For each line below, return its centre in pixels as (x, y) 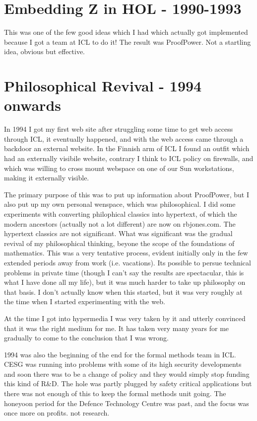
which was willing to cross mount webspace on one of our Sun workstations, (119, 168)
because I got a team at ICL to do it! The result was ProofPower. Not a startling (128, 42)
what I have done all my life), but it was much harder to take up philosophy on (125, 282)
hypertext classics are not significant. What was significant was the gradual (118, 233)
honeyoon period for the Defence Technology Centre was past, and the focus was (127, 403)
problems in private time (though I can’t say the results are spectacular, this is (124, 272)
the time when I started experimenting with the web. (85, 301)
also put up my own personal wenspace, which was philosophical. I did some (120, 204)
